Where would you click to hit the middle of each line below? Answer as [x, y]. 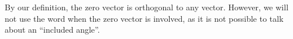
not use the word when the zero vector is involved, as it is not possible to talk [144, 18]
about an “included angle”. [52, 30]
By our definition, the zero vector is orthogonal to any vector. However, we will [147, 7]
